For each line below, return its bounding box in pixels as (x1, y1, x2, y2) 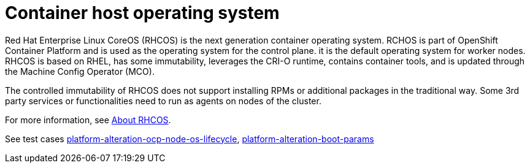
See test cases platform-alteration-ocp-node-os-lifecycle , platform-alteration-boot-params (5, 133, 374, 144)
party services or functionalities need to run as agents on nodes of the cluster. (5, 95, 321, 106)
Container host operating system (5, 2, 280, 23)
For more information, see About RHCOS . (5, 114, 171, 125)
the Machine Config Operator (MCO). (5, 66, 155, 77)
